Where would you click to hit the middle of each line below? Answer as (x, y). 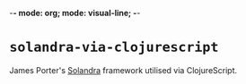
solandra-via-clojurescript (114, 48)
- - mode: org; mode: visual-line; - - (75, 13)
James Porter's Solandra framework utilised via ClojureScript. (123, 70)
